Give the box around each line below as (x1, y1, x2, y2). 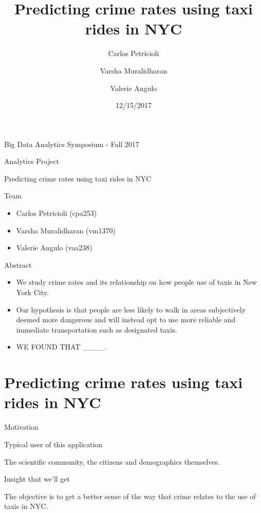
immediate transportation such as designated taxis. (16, 324, 177, 335)
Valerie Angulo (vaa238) (16, 242, 92, 253)
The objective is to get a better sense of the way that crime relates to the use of (4, 490, 256, 501)
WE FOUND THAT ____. (16, 341, 106, 352)
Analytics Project (4, 156, 59, 167)
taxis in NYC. (4, 501, 48, 511)
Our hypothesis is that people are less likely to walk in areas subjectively (16, 304, 246, 315)
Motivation (4, 422, 39, 432)
